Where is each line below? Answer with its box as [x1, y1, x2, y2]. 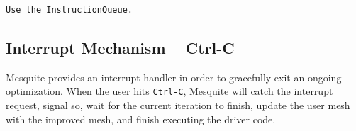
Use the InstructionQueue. [6, 5, 133, 15]
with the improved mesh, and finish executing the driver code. [6, 111, 276, 126]
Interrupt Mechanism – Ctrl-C [6, 36, 235, 58]
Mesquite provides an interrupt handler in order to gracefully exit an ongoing [6, 69, 342, 84]
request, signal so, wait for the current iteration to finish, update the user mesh [6, 98, 350, 113]
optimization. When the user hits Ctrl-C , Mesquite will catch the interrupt [6, 84, 333, 98]
